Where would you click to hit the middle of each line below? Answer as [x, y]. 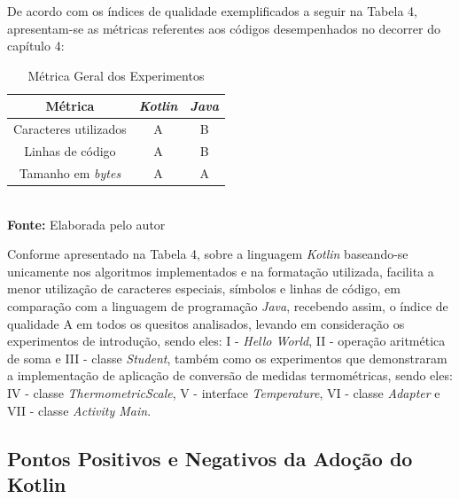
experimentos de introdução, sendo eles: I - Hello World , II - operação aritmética [226, 341]
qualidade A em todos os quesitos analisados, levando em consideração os [206, 323]
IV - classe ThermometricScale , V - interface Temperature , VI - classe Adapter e [224, 392]
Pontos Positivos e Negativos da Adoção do [210, 458]
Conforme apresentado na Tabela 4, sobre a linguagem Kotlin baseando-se [208, 254]
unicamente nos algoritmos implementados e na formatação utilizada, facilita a [221, 271]
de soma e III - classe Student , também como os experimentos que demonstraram [227, 358]
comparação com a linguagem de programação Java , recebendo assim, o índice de [228, 305]
